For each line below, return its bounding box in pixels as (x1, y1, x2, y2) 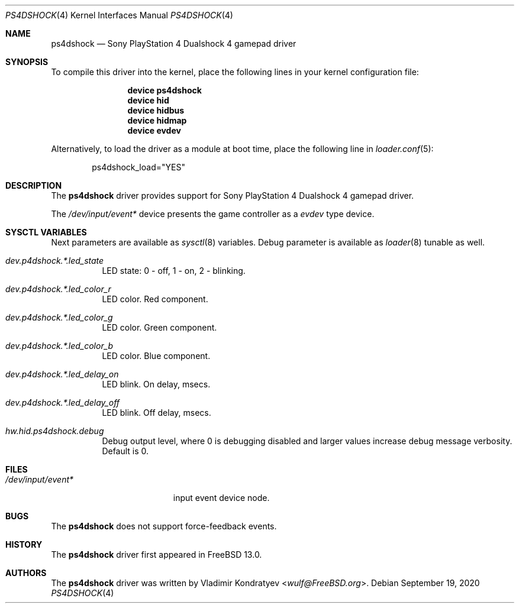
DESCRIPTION (5, 180, 62, 190)
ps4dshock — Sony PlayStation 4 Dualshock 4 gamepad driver (51, 38, 296, 48)
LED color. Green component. (102, 322, 217, 332)
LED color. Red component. (102, 294, 208, 304)
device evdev (127, 125, 181, 135)
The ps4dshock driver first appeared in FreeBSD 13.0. (51, 549, 262, 560)
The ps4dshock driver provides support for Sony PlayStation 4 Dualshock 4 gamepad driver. (51, 190, 414, 200)
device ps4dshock (127, 85, 202, 95)
